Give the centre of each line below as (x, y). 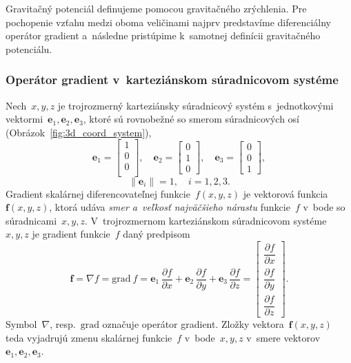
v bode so (324, 207)
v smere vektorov (283, 337)
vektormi (24, 119)
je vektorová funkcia (285, 193)
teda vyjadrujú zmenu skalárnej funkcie (89, 337)
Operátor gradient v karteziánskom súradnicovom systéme (172, 80)
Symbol (21, 324)
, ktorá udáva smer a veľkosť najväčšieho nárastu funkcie (170, 207)
